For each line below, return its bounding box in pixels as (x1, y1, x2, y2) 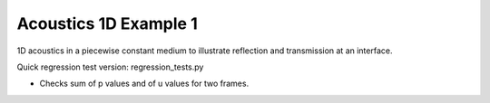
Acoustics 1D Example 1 (16, 14, 199, 33)
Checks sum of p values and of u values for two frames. (39, 78, 250, 89)
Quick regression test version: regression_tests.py (16, 61, 204, 72)
